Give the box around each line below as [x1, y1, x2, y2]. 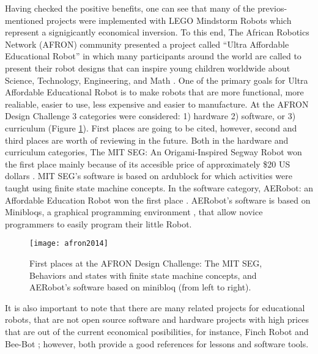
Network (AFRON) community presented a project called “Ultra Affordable [5, 37, 289, 50]
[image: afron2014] [29, 239, 108, 248]
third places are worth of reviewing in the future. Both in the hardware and [5, 133, 289, 146]
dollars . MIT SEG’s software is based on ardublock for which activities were [5, 169, 292, 182]
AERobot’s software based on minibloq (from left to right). [29, 281, 251, 293]
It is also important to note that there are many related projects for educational [5, 301, 305, 314]
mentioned [5, 13, 44, 26]
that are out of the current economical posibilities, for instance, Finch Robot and [5, 325, 309, 337]
